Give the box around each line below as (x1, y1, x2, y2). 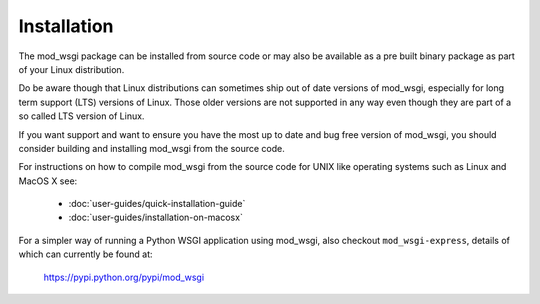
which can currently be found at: (18, 248, 153, 260)
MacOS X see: (18, 175, 78, 187)
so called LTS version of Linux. (18, 110, 145, 122)
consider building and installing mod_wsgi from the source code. (18, 142, 285, 154)
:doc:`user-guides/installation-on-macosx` (68, 211, 244, 224)
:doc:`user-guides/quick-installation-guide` (68, 198, 246, 210)
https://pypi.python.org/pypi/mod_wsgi (43, 271, 205, 283)
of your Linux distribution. (18, 63, 125, 75)
